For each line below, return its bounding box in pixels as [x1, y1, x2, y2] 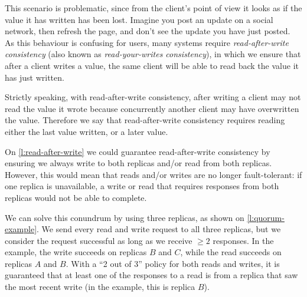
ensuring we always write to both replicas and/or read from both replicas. [5, 157, 272, 169]
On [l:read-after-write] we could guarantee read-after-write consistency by [5, 145, 270, 157]
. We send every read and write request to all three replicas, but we [37, 223, 281, 235]
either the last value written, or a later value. [5, 125, 168, 137]
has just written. [5, 71, 64, 83]
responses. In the [213, 234, 274, 246]
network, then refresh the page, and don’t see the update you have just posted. [5, 25, 290, 37]
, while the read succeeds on [180, 246, 282, 258]
